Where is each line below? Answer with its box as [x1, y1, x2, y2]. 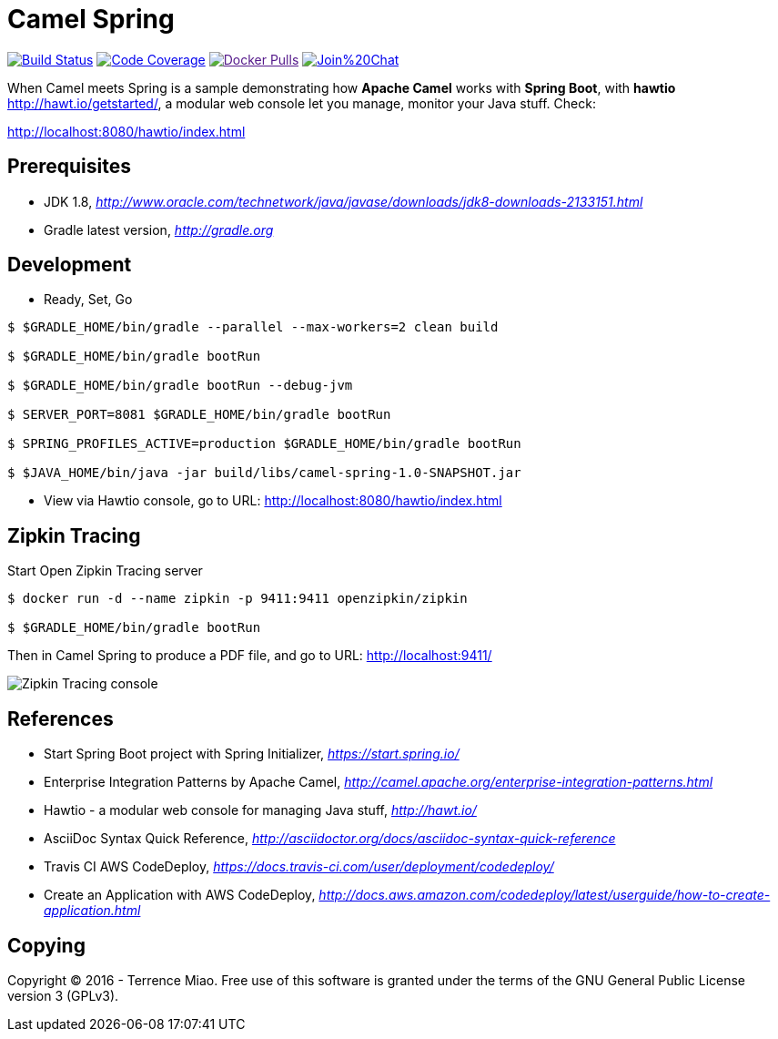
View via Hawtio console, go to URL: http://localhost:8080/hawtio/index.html [44, 493, 502, 509]
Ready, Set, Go [44, 291, 133, 308]
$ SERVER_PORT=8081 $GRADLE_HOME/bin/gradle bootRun [7, 407, 391, 423]
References [7, 707, 114, 730]
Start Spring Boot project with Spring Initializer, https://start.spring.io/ [44, 746, 460, 762]
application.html [44, 902, 141, 919]
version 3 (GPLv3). [7, 987, 119, 1003]
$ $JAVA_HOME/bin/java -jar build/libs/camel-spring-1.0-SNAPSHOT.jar [7, 465, 521, 481]
